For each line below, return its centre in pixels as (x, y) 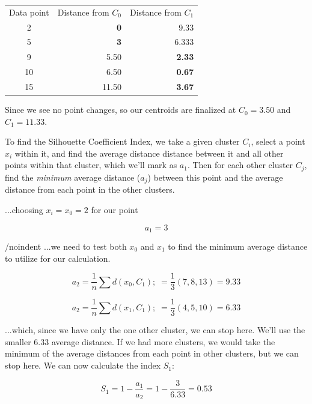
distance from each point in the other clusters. (90, 189)
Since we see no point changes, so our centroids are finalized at (121, 110)
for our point (115, 209)
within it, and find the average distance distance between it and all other (149, 153)
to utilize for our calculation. (58, 258)
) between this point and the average (215, 177)
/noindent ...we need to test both (66, 246)
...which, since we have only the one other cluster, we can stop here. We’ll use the (155, 330)
